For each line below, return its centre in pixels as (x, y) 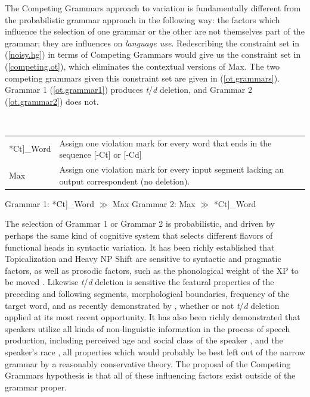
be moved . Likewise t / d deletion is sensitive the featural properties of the (139, 282)
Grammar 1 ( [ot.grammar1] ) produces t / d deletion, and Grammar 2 (128, 90)
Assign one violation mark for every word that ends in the (165, 143)
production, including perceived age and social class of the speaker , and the (144, 340)
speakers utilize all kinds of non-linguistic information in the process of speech (148, 328)
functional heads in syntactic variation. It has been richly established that (140, 247)
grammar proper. (36, 387)
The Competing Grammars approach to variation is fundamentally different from (153, 8)
